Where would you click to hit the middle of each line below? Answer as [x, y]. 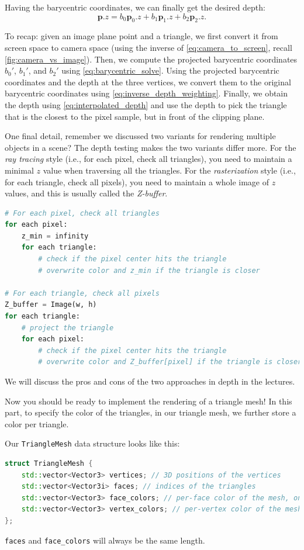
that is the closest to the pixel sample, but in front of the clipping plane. [135, 116]
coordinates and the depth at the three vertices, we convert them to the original [148, 82]
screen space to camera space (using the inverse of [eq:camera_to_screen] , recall [148, 47]
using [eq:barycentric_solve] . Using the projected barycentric [170, 70]
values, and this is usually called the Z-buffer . [86, 193]
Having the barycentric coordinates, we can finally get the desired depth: [135, 7]
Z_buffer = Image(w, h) [51, 305]
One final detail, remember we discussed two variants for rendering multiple [140, 136]
